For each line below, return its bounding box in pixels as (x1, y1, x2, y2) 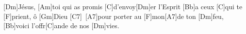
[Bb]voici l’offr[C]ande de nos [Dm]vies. (3, 20, 119, 31)
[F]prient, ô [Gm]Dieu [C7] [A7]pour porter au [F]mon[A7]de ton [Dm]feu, (3, 11, 224, 21)
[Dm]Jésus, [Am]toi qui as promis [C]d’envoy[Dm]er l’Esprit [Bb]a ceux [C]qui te (3, 1, 243, 11)
